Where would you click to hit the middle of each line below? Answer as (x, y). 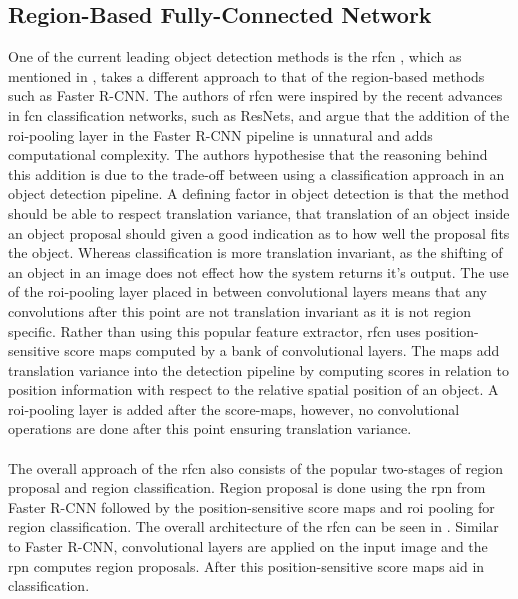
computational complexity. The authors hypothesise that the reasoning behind (248, 154)
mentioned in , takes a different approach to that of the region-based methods (246, 75)
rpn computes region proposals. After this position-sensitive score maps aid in (246, 565)
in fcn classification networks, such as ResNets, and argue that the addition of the (259, 114)
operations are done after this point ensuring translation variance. (210, 428)
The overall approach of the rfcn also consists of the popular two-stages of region (255, 467)
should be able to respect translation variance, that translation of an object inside (259, 212)
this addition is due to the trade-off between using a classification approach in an (256, 173)
